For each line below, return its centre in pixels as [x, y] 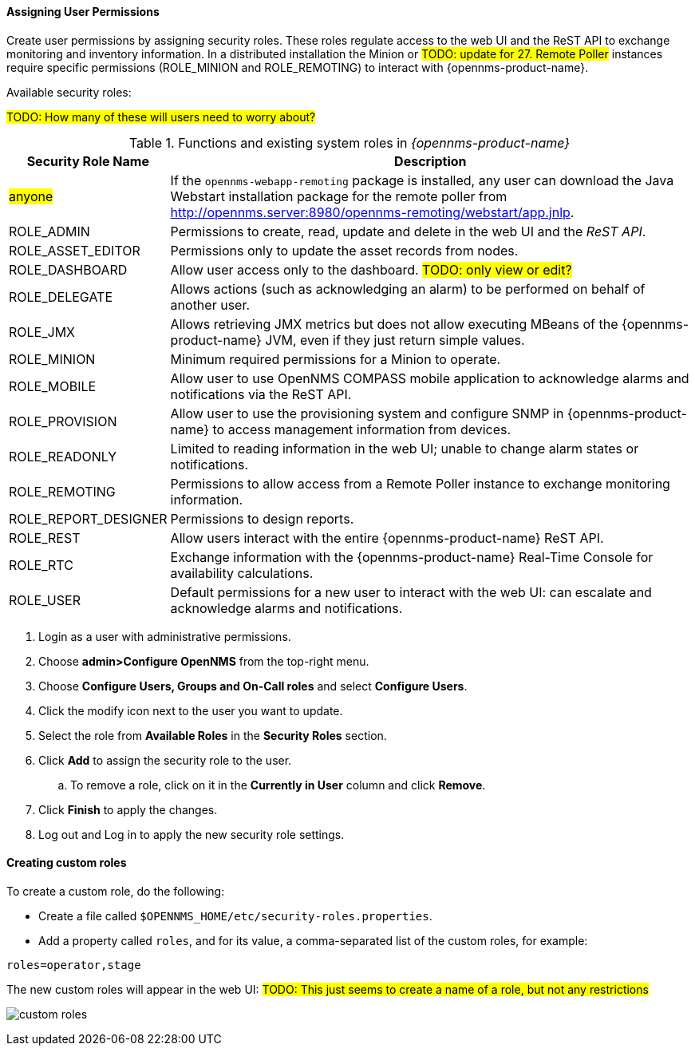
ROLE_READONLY [63, 456]
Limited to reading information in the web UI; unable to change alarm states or [405, 448]
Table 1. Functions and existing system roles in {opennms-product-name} [349, 142]
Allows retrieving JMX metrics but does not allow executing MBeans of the [394, 324]
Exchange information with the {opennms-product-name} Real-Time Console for [412, 557]
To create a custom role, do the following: [116, 891]
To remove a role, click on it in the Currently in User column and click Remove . [278, 785]
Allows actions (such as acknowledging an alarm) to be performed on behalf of [408, 289]
